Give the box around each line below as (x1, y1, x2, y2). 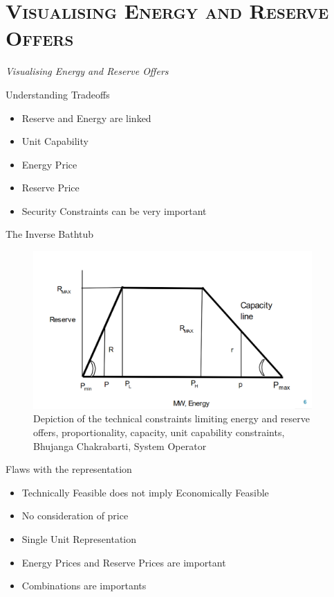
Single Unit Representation (21, 531, 137, 546)
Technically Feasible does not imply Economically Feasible (21, 485, 269, 499)
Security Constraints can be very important (21, 203, 207, 218)
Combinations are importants (21, 578, 147, 593)
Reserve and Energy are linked (21, 110, 151, 125)
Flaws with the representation (6, 462, 132, 476)
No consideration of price (21, 508, 129, 523)
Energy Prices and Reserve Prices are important (21, 555, 226, 569)
